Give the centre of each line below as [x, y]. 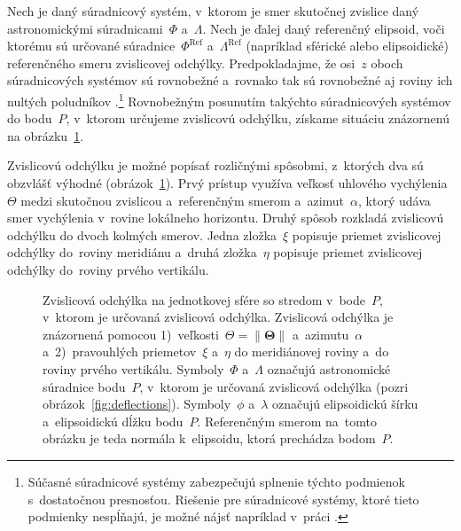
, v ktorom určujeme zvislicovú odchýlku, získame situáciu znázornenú [258, 118]
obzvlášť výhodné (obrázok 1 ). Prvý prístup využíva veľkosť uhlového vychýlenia [227, 183]
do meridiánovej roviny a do [312, 351]
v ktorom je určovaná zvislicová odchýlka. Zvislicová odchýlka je [218, 317]
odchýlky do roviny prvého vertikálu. [108, 269]
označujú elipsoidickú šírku [345, 404]
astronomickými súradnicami [85, 28]
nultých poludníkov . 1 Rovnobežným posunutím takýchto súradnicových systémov [229, 99]
